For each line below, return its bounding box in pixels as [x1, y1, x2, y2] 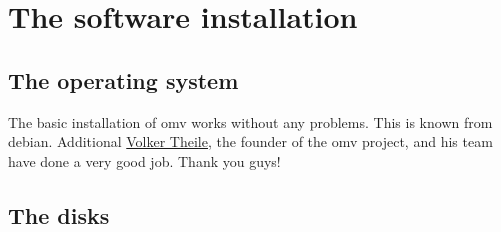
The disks [8, 199, 110, 230]
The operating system [8, 64, 239, 95]
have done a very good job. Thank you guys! [8, 150, 281, 171]
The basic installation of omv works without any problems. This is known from [8, 111, 493, 132]
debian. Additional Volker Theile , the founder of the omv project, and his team [8, 131, 493, 152]
